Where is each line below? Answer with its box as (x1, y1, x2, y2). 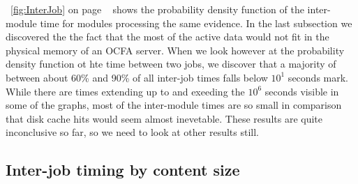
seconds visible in (264, 84, 339, 98)
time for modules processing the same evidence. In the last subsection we (40, 15, 352, 30)
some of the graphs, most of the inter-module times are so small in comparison (6, 98, 342, 112)
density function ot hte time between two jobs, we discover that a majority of (6, 56, 336, 71)
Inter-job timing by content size (6, 159, 240, 181)
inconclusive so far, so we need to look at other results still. (6, 125, 259, 139)
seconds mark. (288, 70, 348, 84)
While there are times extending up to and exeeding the (6, 84, 245, 98)
